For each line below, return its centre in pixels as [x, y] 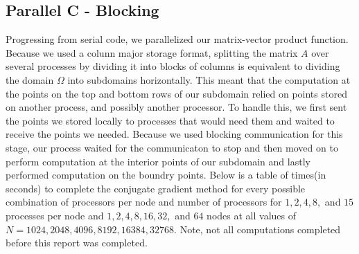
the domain [30, 79]
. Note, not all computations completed [257, 229]
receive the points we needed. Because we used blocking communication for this [174, 134]
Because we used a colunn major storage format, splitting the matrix [152, 52]
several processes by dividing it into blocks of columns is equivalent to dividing [173, 66]
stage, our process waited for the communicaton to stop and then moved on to [172, 147]
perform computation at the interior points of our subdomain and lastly [158, 161]
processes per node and [55, 215]
